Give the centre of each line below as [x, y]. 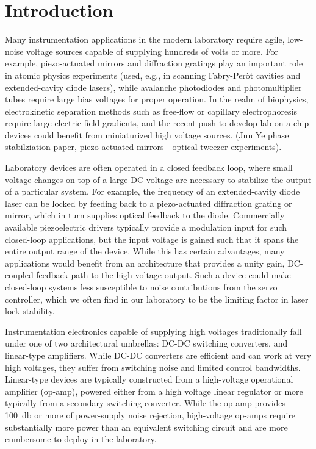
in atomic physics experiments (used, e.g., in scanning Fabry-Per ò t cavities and [153, 75]
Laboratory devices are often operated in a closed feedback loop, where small [149, 167]
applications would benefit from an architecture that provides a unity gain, [145, 263]
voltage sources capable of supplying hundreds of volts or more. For [153, 51]
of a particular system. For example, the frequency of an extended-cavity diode [153, 191]
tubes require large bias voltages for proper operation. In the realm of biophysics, [157, 99]
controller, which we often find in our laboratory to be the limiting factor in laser [157, 299]
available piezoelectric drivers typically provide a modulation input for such [146, 227]
